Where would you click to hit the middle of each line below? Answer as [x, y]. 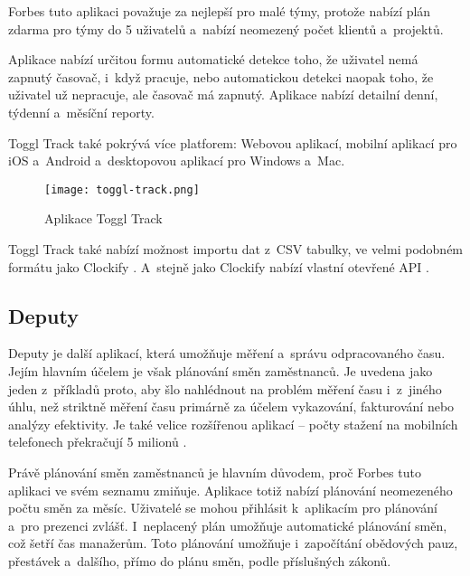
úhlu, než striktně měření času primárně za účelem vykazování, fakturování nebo [231, 406]
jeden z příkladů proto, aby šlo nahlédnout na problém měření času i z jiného [225, 388]
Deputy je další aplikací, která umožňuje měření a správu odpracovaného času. [227, 353]
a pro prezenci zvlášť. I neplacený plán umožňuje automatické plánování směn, [228, 525]
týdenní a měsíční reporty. [81, 112]
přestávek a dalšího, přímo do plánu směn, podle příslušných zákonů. [200, 560]
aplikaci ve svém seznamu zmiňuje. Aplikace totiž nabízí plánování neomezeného [230, 490]
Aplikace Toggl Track [103, 218]
